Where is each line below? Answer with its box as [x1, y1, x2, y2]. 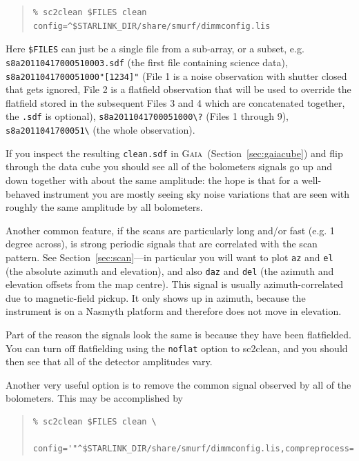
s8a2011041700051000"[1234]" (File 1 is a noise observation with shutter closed [6, 68, 347, 83]
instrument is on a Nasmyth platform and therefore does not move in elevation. [6, 304, 342, 318]
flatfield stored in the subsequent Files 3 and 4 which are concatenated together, [6, 95, 345, 110]
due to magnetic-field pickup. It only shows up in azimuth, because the [6, 290, 306, 305]
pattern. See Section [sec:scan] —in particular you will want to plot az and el [6, 249, 333, 264]
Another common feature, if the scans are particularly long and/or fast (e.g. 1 [6, 223, 335, 237]
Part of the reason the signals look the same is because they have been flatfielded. [6, 327, 351, 341]
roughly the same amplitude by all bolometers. [6, 200, 203, 214]
